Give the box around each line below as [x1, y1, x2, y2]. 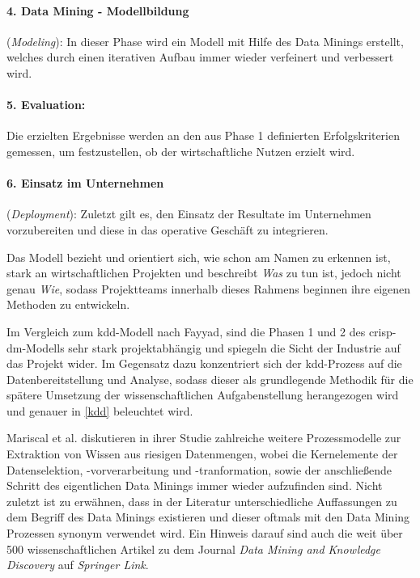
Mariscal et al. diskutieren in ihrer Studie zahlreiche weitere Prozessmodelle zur [6, 429, 401, 446]
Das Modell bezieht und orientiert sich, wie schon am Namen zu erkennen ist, [6, 248, 391, 265]
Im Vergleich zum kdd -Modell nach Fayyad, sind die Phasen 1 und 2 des [6, 323, 366, 340]
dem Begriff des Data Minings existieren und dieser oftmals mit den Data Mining [6, 508, 410, 525]
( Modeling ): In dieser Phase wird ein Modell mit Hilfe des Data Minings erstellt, [6, 32, 404, 49]
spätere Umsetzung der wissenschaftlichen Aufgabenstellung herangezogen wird [6, 386, 399, 403]
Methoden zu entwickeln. [6, 296, 130, 313]
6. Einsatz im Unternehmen [6, 175, 164, 192]
